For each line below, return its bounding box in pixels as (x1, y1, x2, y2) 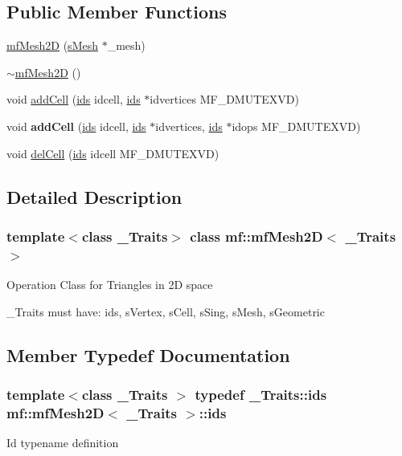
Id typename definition (6, 434, 119, 451)
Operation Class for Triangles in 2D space (6, 276, 213, 293)
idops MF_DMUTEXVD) (232, 117, 361, 134)
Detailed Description (6, 184, 183, 209)
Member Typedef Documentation (6, 342, 290, 367)
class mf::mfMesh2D (190, 226, 323, 246)
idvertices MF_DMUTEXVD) (150, 91, 299, 108)
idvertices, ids (155, 117, 223, 134)
